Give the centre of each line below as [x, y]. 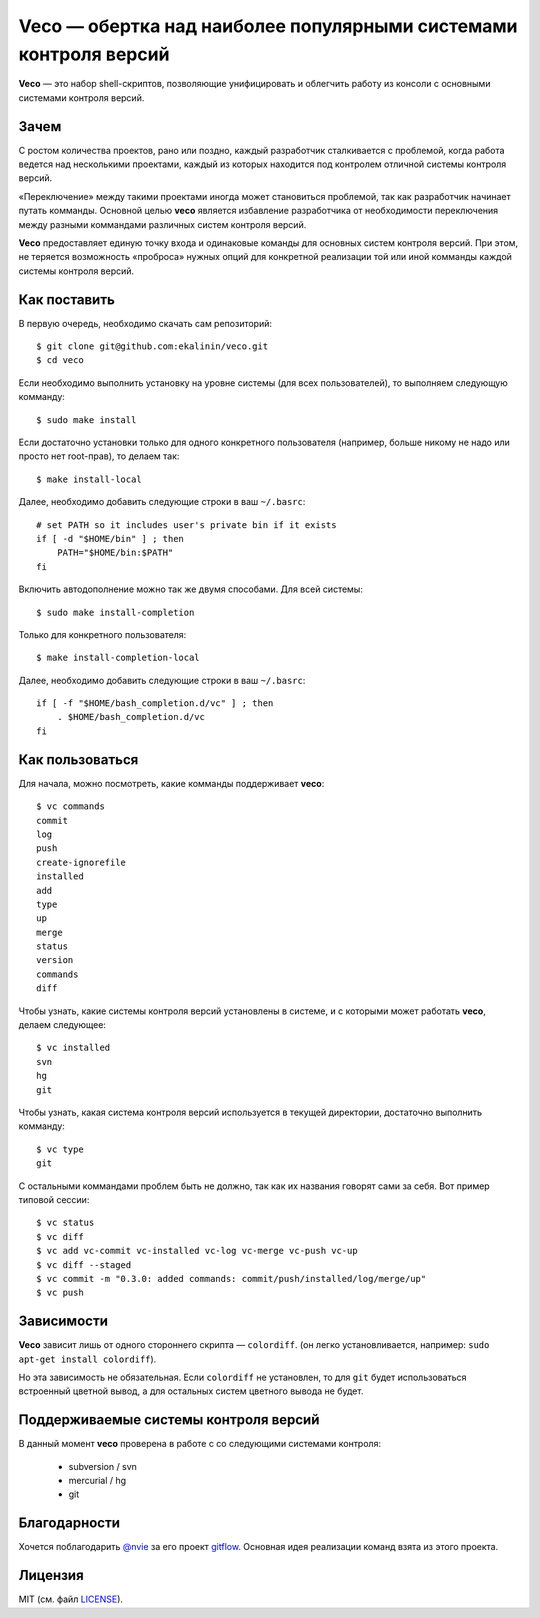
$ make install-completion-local [118, 658]
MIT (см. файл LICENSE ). [71, 1599]
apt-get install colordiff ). [87, 1359]
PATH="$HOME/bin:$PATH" [115, 553]
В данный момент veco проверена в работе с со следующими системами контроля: [200, 1444]
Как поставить [66, 299]
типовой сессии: [54, 1199]
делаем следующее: [62, 1025]
